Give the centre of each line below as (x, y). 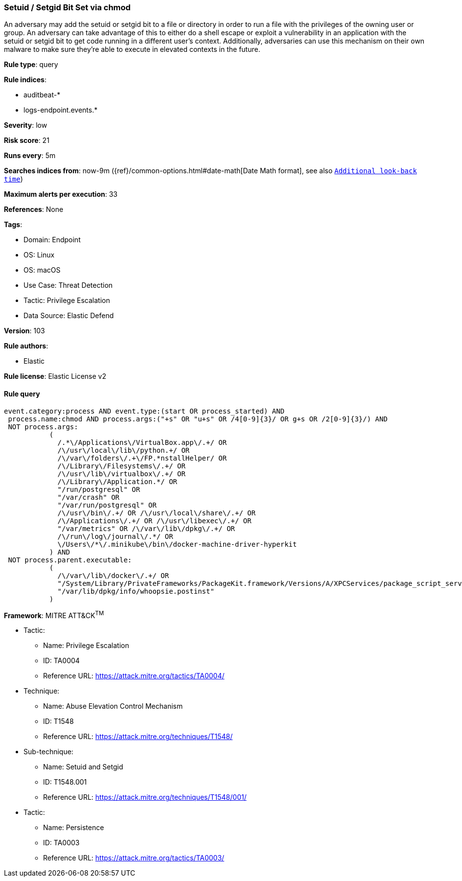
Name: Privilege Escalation (86, 646)
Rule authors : (26, 346)
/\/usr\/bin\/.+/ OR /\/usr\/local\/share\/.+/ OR (157, 513)
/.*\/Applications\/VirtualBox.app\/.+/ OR (142, 442)
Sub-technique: (48, 752)
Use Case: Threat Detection (68, 285)
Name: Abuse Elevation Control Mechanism (113, 706)
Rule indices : (25, 80)
